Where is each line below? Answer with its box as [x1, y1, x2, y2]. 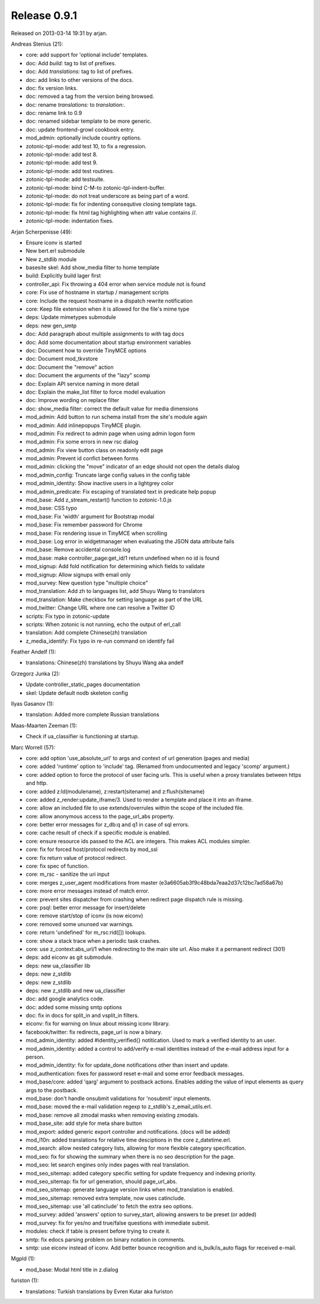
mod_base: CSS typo [25, 505, 77, 512]
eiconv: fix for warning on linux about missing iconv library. [25, 1020, 170, 1027]
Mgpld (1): [11, 1255, 36, 1262]
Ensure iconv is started [25, 239, 82, 246]
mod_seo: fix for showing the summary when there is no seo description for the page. [25, 1153, 235, 1160]
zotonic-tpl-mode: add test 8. [25, 151, 98, 158]
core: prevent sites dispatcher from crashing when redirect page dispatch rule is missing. [25, 895, 244, 903]
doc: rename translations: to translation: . [25, 101, 126, 108]
